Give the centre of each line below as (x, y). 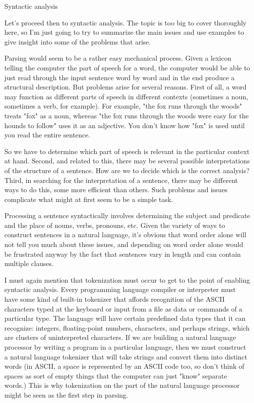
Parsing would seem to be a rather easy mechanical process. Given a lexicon (118, 58)
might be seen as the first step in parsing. (67, 394)
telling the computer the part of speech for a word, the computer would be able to (127, 67)
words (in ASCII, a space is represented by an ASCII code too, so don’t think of (125, 366)
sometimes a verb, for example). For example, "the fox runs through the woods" (123, 106)
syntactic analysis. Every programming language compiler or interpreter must (120, 289)
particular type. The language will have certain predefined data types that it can (125, 318)
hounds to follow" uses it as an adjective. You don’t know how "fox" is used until (125, 125)
